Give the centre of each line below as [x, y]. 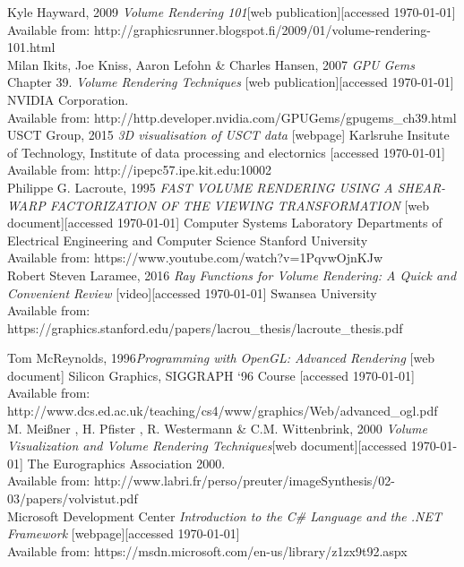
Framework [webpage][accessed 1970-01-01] [124, 533]
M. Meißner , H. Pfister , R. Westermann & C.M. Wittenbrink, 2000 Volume [217, 428]
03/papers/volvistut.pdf [73, 498]
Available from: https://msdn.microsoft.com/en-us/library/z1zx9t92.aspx [207, 550]
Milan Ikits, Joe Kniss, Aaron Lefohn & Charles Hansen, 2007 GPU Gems [211, 64]
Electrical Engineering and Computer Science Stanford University [188, 240]
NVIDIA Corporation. [68, 99]
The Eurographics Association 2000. [126, 463]
